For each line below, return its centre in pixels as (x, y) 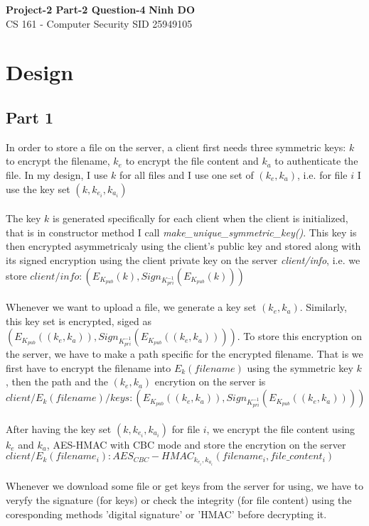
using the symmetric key (300, 367)
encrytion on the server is (210, 382)
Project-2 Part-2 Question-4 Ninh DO (101, 9)
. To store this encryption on (300, 336)
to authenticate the (316, 161)
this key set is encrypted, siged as (79, 320)
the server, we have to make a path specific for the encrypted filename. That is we (184, 354)
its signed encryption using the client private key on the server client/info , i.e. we (183, 259)
